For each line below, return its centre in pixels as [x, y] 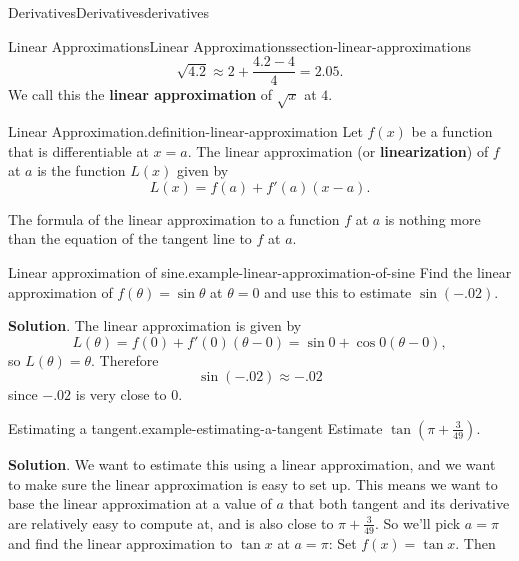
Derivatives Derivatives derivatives [109, 12]
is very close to [121, 394]
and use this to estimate [338, 291]
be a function [452, 131]
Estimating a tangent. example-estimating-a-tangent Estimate [195, 427]
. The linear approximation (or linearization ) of [338, 150]
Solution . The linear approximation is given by [155, 325]
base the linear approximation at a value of [140, 503]
